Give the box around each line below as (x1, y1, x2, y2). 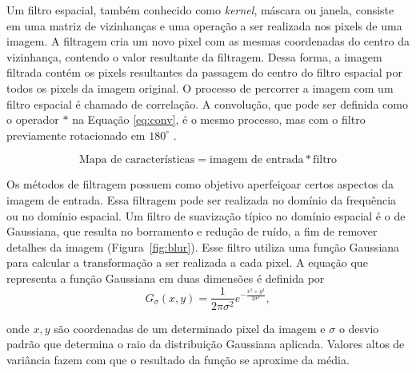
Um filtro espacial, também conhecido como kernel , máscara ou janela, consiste (6, 2, 394, 18)
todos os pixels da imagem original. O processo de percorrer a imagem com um (6, 79, 394, 96)
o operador (6, 111, 59, 128)
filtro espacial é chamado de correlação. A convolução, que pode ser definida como (6, 95, 408, 112)
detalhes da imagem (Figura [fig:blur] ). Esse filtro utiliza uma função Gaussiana (6, 238, 400, 255)
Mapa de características (78, 154, 195, 166)
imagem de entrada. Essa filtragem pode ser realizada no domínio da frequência (6, 191, 397, 208)
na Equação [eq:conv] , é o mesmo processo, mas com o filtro (72, 111, 366, 128)
